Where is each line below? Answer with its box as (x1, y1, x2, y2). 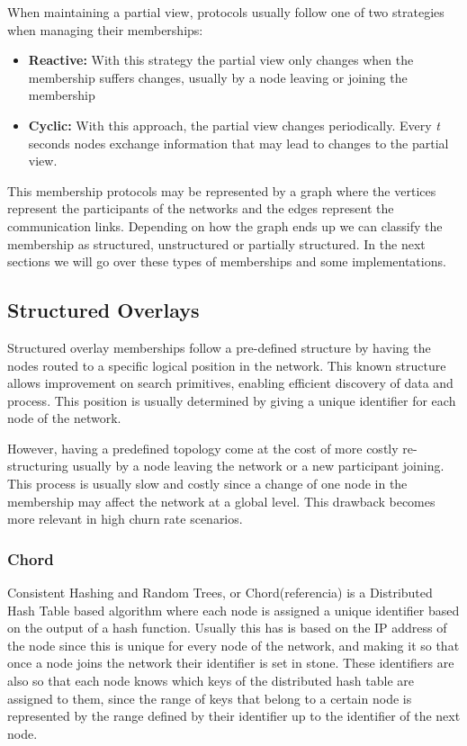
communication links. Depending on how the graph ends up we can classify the (7, 216, 443, 235)
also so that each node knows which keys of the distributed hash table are (7, 671, 415, 690)
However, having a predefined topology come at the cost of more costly (7, 438, 399, 457)
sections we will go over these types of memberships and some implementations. (7, 252, 446, 271)
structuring (7, 456, 68, 475)
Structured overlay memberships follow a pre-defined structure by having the (7, 337, 431, 356)
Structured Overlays (7, 296, 200, 324)
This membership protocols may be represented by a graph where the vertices (7, 181, 436, 200)
